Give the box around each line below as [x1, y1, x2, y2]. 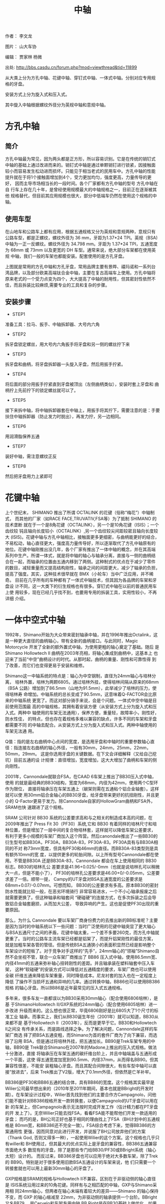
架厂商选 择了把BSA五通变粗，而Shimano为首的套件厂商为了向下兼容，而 [5, 1032, 153, 1038]
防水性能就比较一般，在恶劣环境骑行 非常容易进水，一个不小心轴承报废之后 [5, 888, 157, 894]
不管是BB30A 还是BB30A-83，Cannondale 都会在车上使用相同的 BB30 [13, 858, 157, 864]
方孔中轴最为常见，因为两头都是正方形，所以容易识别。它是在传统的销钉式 [5, 156, 156, 162]
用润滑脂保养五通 [5, 433, 40, 439]
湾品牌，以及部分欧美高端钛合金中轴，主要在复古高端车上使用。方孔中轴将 [5, 270, 156, 276]
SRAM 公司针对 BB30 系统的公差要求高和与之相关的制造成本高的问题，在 [5, 814, 153, 820]
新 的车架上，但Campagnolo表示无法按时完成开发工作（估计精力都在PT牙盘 [5, 1104, 158, 1110]
